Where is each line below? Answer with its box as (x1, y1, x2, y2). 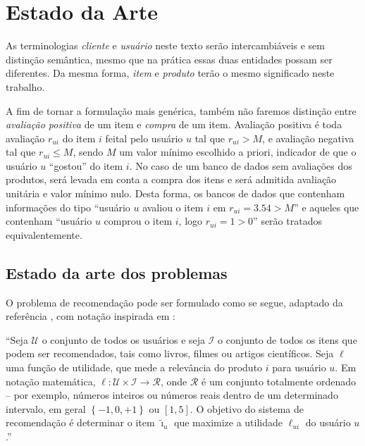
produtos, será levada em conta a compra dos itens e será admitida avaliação (6, 172, 337, 187)
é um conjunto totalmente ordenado (202, 373, 356, 388)
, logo (178, 213, 203, 228)
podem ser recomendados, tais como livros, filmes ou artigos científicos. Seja (6, 346, 334, 361)
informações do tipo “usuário (6, 199, 130, 214)
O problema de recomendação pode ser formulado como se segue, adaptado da (6, 295, 343, 309)
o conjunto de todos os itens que (218, 332, 357, 347)
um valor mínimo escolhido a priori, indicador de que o (119, 144, 357, 159)
